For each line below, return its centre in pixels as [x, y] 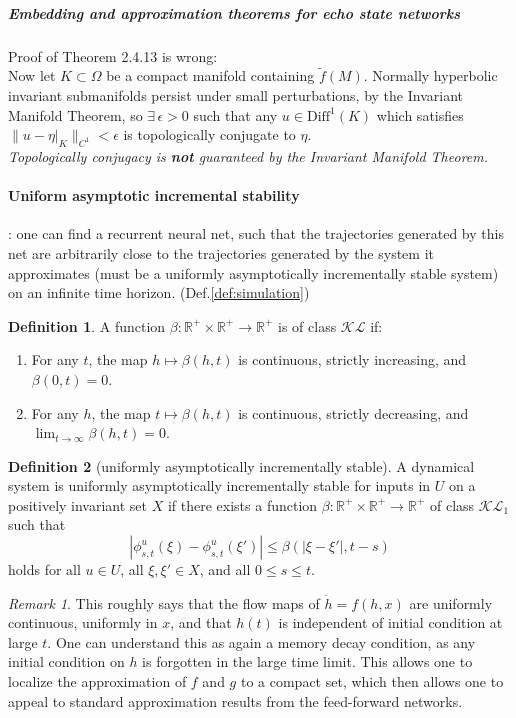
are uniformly [451, 602]
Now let [32, 75]
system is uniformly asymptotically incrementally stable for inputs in [219, 485]
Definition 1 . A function [87, 325]
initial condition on [66, 661]
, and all [225, 569]
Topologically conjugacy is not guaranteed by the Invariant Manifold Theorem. [248, 155]
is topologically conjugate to [209, 134]
